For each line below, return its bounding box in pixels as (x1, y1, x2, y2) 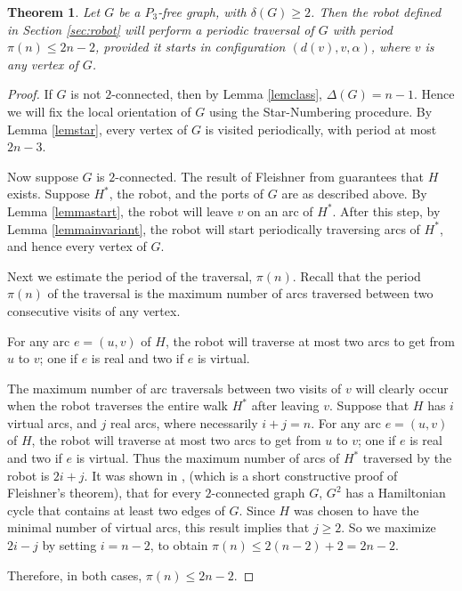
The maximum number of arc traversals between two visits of (7, 378, 342, 397)
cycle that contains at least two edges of (7, 500, 225, 519)
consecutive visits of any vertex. (7, 301, 181, 320)
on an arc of (247, 201, 313, 220)
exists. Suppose (7, 184, 90, 203)
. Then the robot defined (311, 3, 442, 20)
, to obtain (150, 536, 208, 555)
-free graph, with (158, 3, 247, 20)
